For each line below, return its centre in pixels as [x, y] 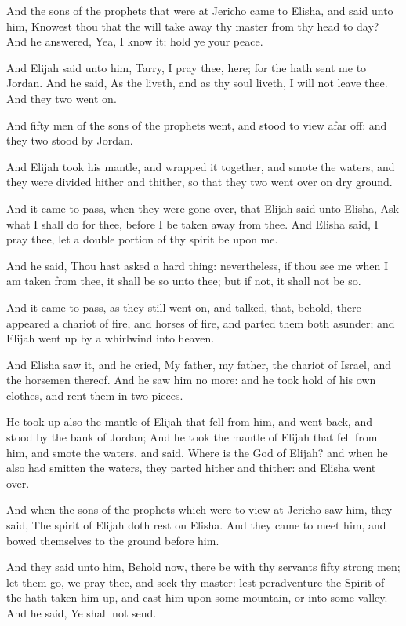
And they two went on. [62, 98]
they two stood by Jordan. [70, 140]
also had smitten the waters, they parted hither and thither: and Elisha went [191, 468]
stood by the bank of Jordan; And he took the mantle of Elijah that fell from [192, 437]
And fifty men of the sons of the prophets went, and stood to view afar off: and [197, 124]
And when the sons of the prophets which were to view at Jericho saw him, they [199, 509]
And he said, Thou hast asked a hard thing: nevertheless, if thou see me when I [198, 265]
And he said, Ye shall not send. [82, 613]
